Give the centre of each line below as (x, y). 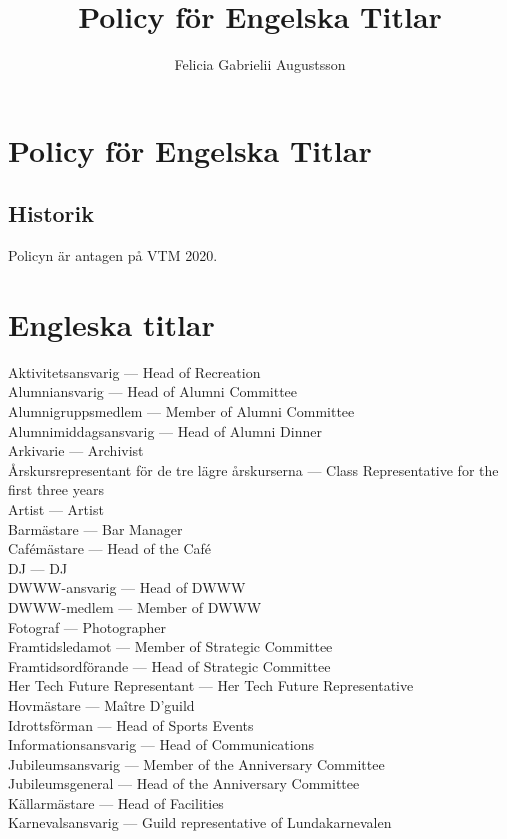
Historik (51, 213)
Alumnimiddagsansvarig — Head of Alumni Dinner (165, 430)
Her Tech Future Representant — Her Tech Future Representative (211, 685)
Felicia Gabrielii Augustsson (260, 64)
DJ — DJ (38, 567)
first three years (56, 489)
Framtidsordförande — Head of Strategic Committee (169, 665)
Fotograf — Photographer (87, 626)
